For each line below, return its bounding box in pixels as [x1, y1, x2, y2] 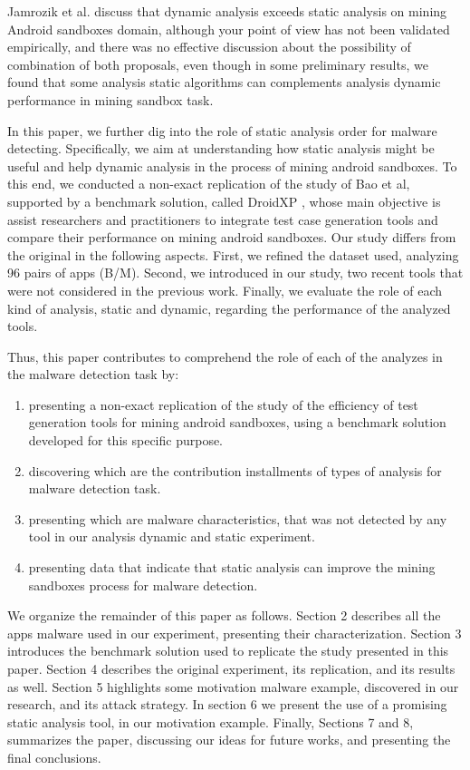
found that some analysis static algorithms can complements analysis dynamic [7, 73, 441, 92]
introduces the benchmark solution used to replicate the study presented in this [7, 641, 449, 660]
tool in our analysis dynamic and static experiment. [28, 527, 315, 546]
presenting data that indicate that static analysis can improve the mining [28, 558, 436, 577]
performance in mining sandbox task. [7, 90, 214, 109]
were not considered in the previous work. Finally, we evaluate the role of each [7, 280, 443, 299]
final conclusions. [7, 747, 101, 766]
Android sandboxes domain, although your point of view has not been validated [7, 19, 450, 38]
